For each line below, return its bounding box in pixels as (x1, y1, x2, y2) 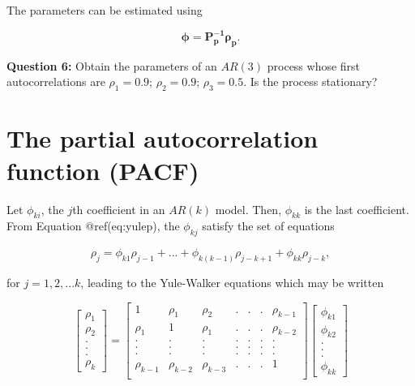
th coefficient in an (72, 200, 165, 217)
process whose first (267, 57, 361, 74)
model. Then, (215, 200, 282, 217)
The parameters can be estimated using (6, 2, 203, 18)
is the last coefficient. (304, 200, 409, 217)
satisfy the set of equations (202, 217, 335, 234)
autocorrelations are (6, 73, 105, 90)
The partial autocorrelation (6, 122, 319, 155)
